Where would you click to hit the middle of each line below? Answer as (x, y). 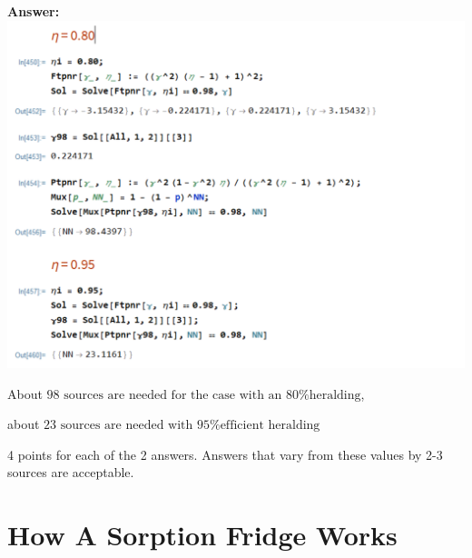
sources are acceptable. (71, 472)
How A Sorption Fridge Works (202, 535)
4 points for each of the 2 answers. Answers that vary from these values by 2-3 (225, 454)
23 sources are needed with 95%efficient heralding (182, 426)
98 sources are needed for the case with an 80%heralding (204, 395)
